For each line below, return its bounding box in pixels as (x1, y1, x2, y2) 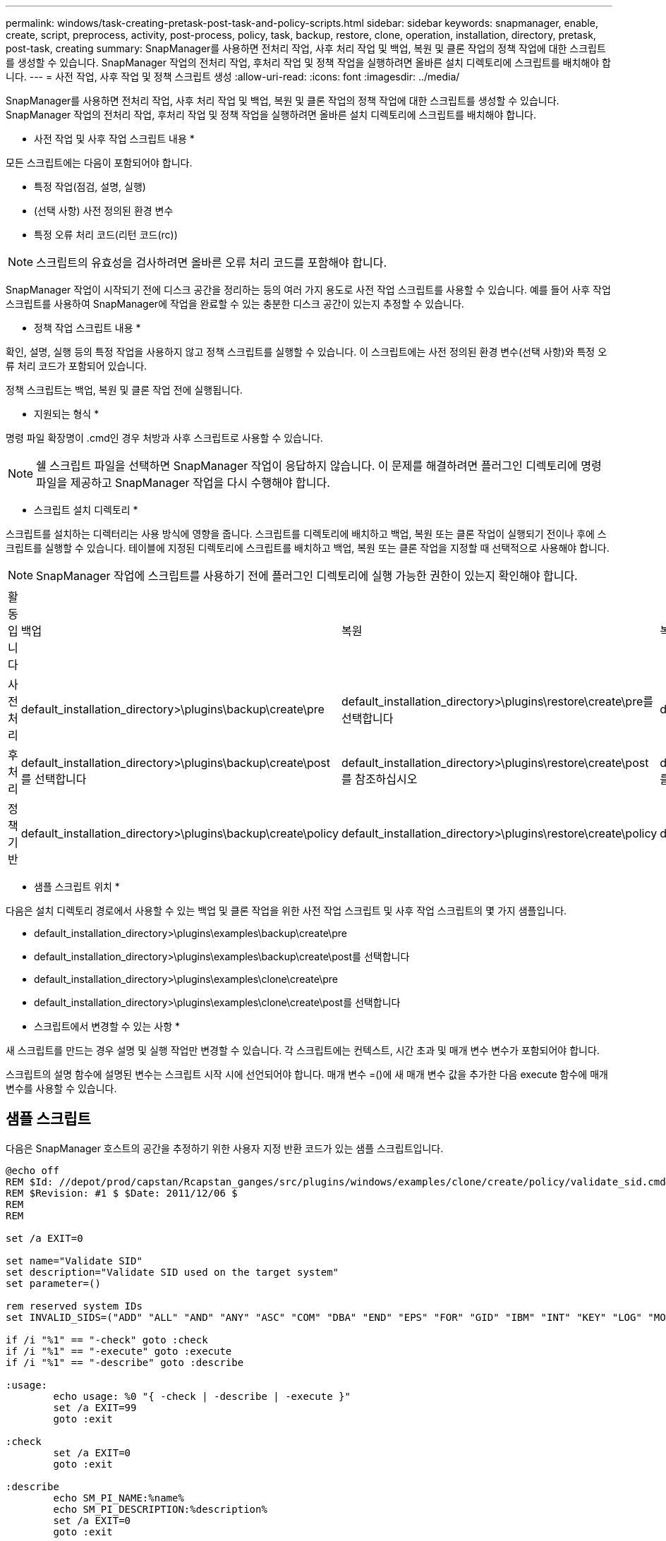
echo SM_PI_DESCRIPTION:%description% (53, 1503, 267, 1515)
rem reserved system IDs (6, 1300, 143, 1312)
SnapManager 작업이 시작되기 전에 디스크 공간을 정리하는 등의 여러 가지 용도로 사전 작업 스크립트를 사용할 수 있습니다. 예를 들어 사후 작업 (6, 284, 611, 296)
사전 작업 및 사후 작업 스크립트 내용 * (34, 133, 195, 145)
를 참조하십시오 (341, 772, 418, 786)
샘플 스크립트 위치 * (34, 881, 120, 893)
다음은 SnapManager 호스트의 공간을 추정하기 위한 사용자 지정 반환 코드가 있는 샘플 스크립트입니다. (6, 1142, 444, 1154)
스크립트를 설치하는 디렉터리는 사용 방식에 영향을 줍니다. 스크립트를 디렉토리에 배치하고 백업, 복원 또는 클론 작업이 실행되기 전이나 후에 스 (6, 528, 607, 540)
